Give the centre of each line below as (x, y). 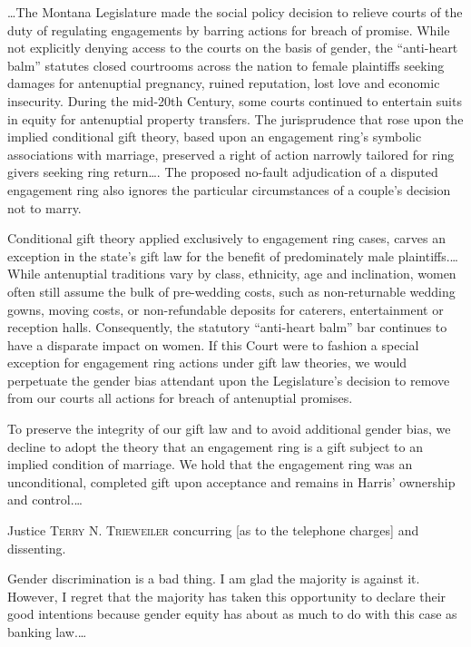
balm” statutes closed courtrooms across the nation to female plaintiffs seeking (226, 65)
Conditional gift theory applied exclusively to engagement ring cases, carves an (227, 238)
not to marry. (44, 207)
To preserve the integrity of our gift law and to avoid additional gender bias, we (229, 429)
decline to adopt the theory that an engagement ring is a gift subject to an (215, 446)
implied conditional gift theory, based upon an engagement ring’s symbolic (215, 137)
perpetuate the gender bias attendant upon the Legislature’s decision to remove (229, 380)
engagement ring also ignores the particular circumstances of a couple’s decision (229, 189)
